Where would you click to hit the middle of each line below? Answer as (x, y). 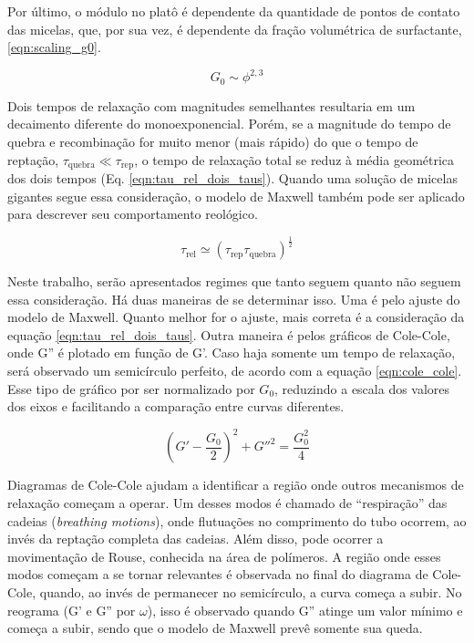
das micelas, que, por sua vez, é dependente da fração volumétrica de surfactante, (235, 29)
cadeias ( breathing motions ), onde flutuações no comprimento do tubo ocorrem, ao (237, 520)
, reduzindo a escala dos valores (362, 388)
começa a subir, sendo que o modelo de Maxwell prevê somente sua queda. (215, 628)
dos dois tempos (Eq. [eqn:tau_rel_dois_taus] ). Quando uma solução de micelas (232, 177)
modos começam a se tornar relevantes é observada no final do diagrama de (218, 574)
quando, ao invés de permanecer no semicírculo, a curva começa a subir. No (251, 591)
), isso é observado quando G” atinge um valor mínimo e (305, 610)
